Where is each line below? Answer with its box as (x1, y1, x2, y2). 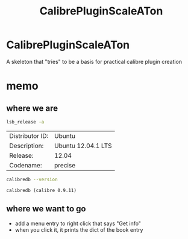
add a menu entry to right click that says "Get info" (14, 220, 142, 227)
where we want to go (6, 203, 86, 214)
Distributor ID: (9, 131, 49, 140)
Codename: (9, 161, 42, 169)
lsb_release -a (6, 119, 45, 125)
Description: (9, 141, 44, 150)
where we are (6, 103, 58, 113)
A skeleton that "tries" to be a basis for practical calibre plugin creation (6, 58, 183, 65)
